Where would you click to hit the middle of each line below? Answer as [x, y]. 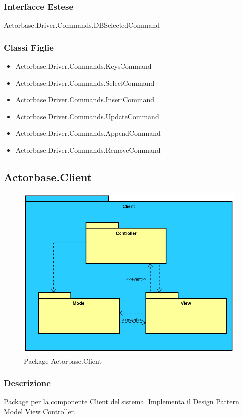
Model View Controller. [40, 411]
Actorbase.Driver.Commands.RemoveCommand [88, 150]
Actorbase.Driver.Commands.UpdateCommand [87, 116]
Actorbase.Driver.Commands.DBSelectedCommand [82, 25]
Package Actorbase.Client [63, 360]
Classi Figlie [29, 47]
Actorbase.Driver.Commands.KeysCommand [84, 66]
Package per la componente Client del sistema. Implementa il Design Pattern [121, 401]
